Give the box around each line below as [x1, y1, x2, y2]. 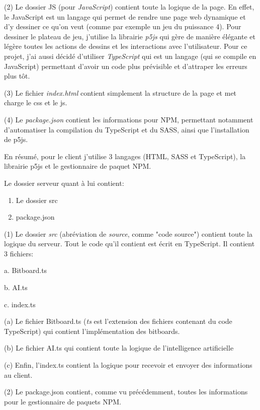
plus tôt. [4, 71, 30, 81]
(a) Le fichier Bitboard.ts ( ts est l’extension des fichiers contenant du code [4, 316, 232, 326]
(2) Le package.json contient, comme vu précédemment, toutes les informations [4, 386, 248, 397]
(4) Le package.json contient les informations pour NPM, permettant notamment [4, 114, 253, 124]
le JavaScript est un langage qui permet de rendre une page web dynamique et [4, 11, 246, 22]
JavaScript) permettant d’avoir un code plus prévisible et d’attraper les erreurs [4, 60, 247, 71]
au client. [4, 369, 33, 380]
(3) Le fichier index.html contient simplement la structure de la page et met [4, 87, 237, 98]
